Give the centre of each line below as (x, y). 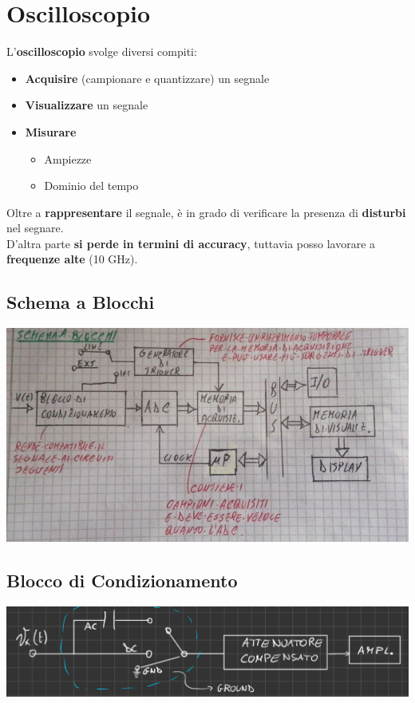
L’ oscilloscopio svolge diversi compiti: (102, 51)
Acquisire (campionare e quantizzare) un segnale (147, 78)
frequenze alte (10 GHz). (72, 259)
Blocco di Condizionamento (122, 581)
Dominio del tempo (91, 186)
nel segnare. (35, 228)
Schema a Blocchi (81, 302)
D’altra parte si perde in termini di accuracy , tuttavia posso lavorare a (191, 243)
